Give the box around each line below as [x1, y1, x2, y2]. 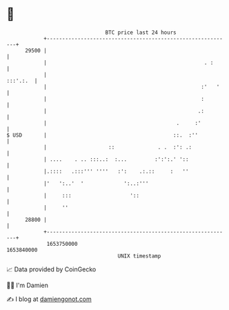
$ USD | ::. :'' [6, 131, 198, 139]
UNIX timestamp [117, 252, 161, 260]
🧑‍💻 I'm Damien [6, 281, 49, 289]
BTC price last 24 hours [105, 29, 177, 36]
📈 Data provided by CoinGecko [6, 265, 97, 273]
